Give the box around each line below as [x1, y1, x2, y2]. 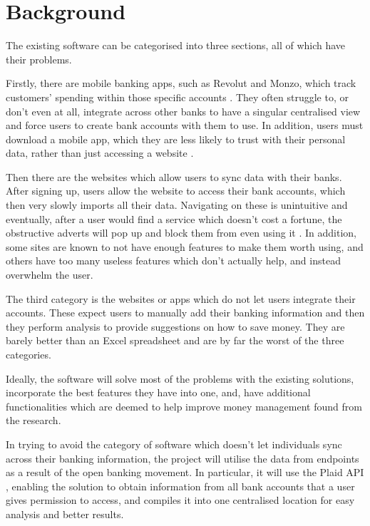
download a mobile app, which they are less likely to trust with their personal [6, 131, 346, 146]
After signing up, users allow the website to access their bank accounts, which [6, 183, 346, 198]
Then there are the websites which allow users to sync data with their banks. [6, 169, 342, 184]
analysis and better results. [6, 506, 124, 521]
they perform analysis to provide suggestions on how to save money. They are [6, 319, 345, 334]
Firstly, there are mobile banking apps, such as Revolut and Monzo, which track [6, 76, 356, 91]
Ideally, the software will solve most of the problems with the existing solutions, [6, 371, 354, 386]
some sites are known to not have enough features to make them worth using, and [6, 239, 364, 254]
